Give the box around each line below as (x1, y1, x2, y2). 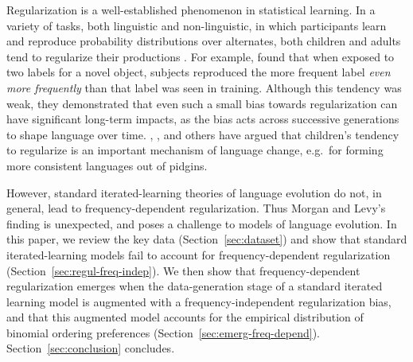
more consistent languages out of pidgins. (6, 157, 208, 173)
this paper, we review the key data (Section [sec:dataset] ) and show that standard (6, 231, 407, 247)
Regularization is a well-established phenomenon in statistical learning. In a (6, 2, 376, 18)
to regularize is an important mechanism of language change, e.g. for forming (6, 142, 384, 158)
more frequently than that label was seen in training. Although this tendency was (6, 79, 402, 95)
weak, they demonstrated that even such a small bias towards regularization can (6, 95, 398, 111)
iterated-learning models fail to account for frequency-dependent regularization (6, 246, 391, 263)
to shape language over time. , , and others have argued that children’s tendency (6, 126, 399, 142)
